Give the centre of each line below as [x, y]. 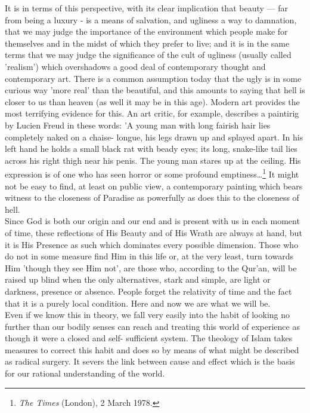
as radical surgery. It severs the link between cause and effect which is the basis [150, 361]
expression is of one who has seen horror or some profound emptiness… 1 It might [152, 173]
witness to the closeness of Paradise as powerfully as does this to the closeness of [152, 198]
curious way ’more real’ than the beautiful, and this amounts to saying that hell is [155, 90]
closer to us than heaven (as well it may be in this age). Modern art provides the [152, 101]
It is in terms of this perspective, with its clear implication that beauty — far [146, 8]
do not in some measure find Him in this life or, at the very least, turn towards [149, 256]
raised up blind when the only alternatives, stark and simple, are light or [138, 279]
